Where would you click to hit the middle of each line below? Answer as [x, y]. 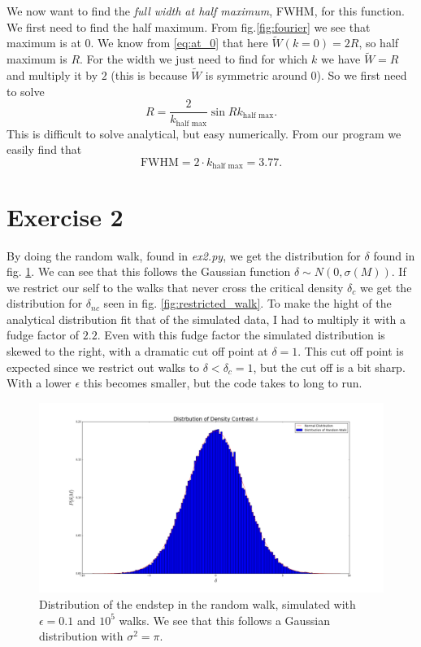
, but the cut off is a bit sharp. [329, 367]
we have [341, 59]
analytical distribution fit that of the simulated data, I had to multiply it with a [206, 319]
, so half [379, 43]
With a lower [39, 383]
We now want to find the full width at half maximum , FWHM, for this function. [206, 11]
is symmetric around [256, 75]
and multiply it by [52, 75]
